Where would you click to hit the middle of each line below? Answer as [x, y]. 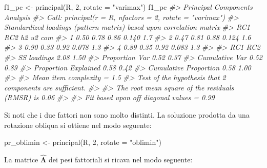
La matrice [21, 159]
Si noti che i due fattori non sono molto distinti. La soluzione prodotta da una [127, 114]
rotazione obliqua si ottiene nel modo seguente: [78, 125]
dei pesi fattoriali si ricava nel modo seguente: [120, 159]
